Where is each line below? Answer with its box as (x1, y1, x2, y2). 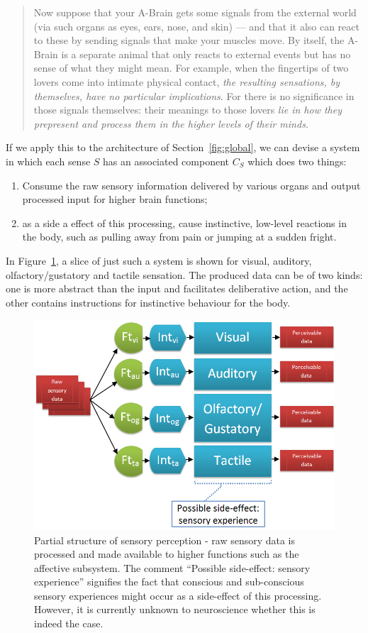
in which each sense (6, 153, 91, 168)
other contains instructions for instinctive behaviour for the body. (6, 295, 291, 309)
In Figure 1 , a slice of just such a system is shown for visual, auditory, (6, 253, 312, 268)
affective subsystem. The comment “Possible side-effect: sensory (34, 560, 311, 575)
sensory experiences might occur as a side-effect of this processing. (34, 588, 322, 602)
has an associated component (103, 153, 229, 168)
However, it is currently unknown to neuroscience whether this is (34, 602, 316, 617)
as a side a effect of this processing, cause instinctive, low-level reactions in (22, 215, 347, 230)
